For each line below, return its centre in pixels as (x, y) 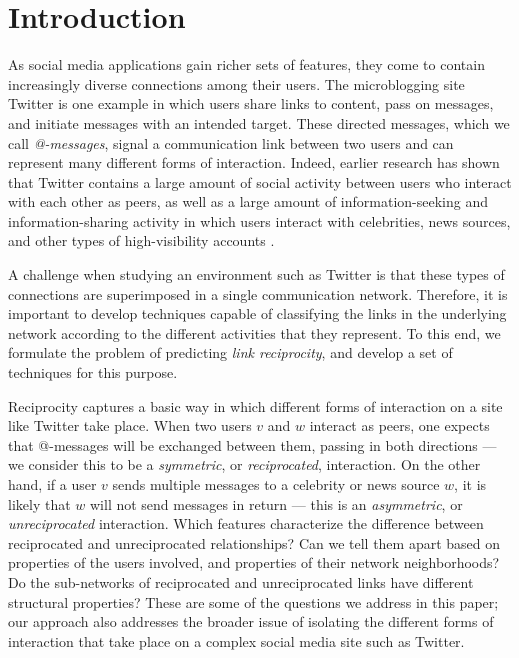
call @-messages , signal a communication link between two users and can (231, 142)
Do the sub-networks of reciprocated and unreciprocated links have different (241, 581)
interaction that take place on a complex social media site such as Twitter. (236, 640)
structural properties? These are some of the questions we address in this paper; (253, 601)
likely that (39, 503)
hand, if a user (52, 484)
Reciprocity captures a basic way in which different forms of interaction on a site (255, 405)
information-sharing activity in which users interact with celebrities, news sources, (259, 220)
